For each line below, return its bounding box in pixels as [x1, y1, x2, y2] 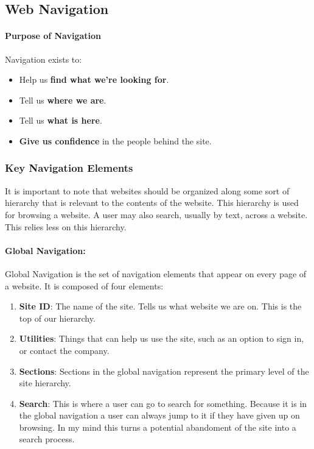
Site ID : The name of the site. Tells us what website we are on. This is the [19, 300, 302, 313]
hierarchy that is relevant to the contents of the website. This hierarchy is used [5, 196, 299, 209]
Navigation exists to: [5, 52, 82, 65]
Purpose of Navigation [5, 29, 101, 42]
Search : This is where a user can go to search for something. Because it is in [19, 397, 307, 409]
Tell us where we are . [19, 93, 106, 106]
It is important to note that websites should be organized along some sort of [5, 184, 290, 197]
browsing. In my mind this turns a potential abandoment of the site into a [19, 420, 296, 433]
